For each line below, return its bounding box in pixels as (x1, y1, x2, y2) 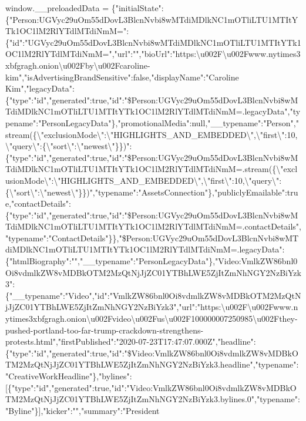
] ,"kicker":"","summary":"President (38, 404, 160, 416)
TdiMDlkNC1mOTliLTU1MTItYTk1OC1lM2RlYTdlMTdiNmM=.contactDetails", (5, 220, 301, 233)
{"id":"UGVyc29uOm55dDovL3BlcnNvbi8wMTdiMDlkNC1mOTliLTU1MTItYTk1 (5, 36, 301, 48)
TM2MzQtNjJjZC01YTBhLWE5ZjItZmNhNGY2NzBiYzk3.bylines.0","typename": (5, 393, 300, 405)
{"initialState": (111, 2, 164, 14)
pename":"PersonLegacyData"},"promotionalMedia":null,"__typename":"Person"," (5, 116, 299, 129)
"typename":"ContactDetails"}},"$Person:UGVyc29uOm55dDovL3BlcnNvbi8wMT (5, 231, 299, 244)
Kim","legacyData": (5, 82, 75, 95)
